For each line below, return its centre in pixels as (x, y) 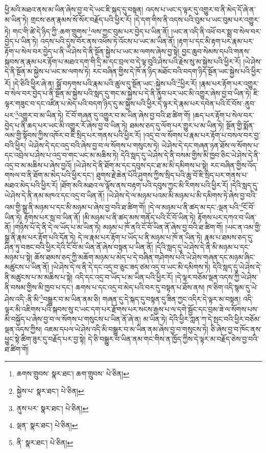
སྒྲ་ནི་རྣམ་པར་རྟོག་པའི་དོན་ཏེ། (40, 237)
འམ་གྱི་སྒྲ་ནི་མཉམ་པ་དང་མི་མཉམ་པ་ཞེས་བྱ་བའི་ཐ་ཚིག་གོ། (75, 207)
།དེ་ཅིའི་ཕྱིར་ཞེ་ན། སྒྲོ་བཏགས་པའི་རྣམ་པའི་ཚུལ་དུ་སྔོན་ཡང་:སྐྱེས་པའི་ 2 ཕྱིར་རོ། (105, 82)
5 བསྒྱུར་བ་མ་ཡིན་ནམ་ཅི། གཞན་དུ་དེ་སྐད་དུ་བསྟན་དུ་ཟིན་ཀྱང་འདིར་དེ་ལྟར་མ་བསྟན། (140, 298)
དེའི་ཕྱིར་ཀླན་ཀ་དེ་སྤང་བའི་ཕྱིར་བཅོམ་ (215, 319)
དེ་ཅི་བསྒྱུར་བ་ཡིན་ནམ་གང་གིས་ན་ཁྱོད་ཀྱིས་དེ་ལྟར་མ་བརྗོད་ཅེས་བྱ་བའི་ (173, 339)
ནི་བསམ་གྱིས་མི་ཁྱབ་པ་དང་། (39, 287)
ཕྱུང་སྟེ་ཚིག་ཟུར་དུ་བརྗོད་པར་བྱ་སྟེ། (45, 339)
